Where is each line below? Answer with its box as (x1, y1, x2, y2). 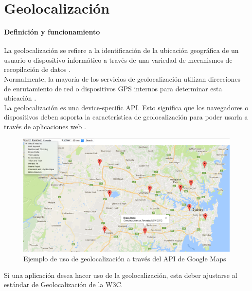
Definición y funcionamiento (4, 26, 100, 36)
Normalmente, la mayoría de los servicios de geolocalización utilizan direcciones (4, 73, 241, 84)
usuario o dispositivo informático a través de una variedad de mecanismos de (4, 54, 233, 65)
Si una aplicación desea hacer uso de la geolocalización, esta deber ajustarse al (4, 270, 237, 280)
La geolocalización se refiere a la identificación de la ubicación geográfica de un (4, 45, 239, 55)
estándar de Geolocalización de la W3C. (4, 279, 123, 290)
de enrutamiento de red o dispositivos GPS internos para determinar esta (4, 83, 222, 93)
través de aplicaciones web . (4, 121, 86, 131)
